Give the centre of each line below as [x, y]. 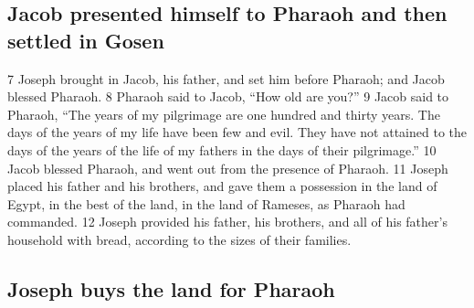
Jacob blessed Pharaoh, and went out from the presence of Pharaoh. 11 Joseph [228, 168]
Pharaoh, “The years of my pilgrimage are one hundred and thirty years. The [224, 114]
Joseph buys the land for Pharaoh [171, 288]
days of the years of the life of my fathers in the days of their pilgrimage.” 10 [222, 149]
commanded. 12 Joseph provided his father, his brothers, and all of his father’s [227, 222]
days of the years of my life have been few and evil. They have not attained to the [237, 132]
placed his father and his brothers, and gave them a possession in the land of [222, 186]
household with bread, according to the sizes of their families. [179, 239]
